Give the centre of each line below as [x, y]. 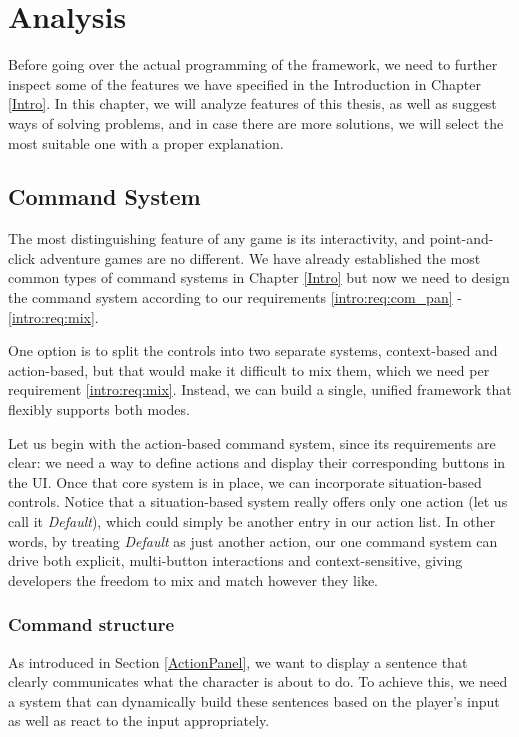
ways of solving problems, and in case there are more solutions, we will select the [256, 122]
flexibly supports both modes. [99, 409]
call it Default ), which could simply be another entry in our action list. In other [252, 521]
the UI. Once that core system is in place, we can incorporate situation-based [245, 481]
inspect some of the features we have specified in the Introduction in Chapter [244, 83]
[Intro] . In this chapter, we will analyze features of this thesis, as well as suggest [252, 103]
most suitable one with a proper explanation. [146, 142]
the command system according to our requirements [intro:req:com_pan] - [235, 297]
